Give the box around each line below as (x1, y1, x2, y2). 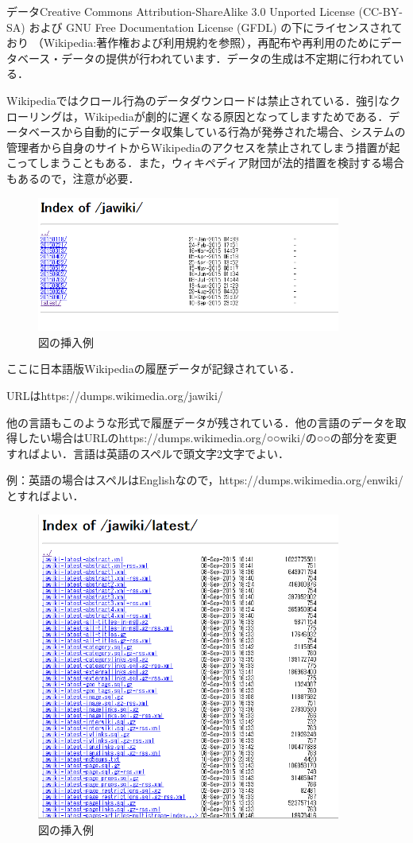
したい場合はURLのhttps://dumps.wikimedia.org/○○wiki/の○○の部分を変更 (17, 429, 397, 446)
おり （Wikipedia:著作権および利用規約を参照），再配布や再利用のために (6, 34, 380, 51)
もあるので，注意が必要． (6, 169, 140, 186)
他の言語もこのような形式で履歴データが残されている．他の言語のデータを (6, 414, 396, 430)
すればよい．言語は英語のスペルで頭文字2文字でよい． (6, 445, 290, 461)
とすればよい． (6, 487, 84, 503)
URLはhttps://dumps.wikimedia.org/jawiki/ (6, 387, 223, 403)
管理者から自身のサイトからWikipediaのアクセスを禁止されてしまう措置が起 (6, 138, 400, 155)
